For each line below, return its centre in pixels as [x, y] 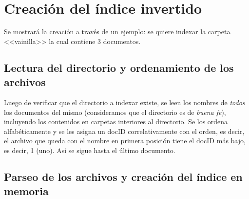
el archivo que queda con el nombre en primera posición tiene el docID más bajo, [125, 141]
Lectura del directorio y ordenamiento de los [119, 67]
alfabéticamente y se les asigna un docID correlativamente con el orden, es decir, [124, 131]
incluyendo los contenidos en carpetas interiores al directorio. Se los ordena [116, 122]
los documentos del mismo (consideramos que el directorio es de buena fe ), [115, 112]
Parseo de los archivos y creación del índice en [123, 176]
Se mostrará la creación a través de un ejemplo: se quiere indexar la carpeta [117, 32]
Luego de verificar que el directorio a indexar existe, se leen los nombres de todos [124, 102]
